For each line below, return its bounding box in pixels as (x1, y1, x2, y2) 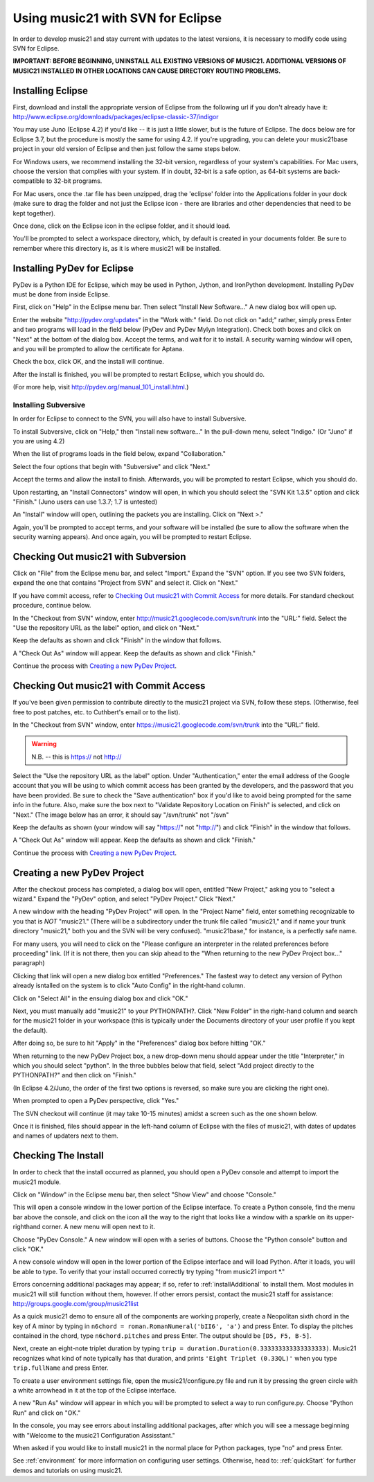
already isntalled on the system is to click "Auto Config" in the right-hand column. (12, 981, 245, 990)
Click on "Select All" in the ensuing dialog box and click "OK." (12, 994, 188, 1003)
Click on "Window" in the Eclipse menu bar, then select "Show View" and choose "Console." (12, 1190, 276, 1199)
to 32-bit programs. (46, 177, 103, 185)
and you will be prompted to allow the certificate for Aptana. (12, 344, 184, 353)
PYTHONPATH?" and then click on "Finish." (12, 1071, 136, 1079)
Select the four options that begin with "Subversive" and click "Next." (12, 462, 211, 470)
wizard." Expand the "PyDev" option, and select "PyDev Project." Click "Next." (12, 894, 235, 903)
